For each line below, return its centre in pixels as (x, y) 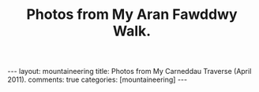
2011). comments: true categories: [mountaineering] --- (97, 79)
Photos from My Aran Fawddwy (132, 15)
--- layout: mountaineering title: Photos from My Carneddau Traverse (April (129, 72)
